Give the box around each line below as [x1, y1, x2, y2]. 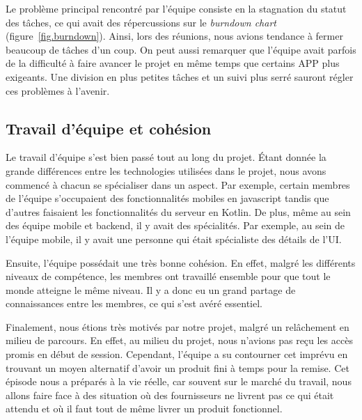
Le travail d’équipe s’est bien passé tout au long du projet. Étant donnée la [6, 150, 326, 164]
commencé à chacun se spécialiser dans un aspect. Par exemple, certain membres [6, 177, 350, 192]
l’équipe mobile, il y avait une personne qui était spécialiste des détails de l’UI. [6, 231, 342, 246]
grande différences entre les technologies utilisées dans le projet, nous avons [6, 163, 326, 178]
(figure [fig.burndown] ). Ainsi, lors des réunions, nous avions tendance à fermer [6, 29, 343, 43]
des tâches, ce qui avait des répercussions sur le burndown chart [6, 15, 276, 29]
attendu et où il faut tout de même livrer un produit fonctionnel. [6, 401, 283, 416]
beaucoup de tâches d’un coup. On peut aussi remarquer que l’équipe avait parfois [6, 42, 356, 56]
